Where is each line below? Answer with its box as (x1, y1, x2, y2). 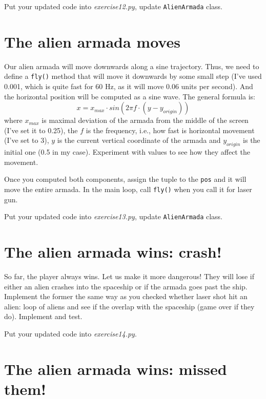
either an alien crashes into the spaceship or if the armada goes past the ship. (4, 281, 248, 291)
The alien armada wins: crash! (4, 241, 222, 262)
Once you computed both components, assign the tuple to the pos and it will (4, 174, 247, 184)
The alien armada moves (4, 31, 180, 52)
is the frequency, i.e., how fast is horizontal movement (86, 124, 255, 135)
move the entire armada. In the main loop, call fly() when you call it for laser (4, 184, 252, 195)
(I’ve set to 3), (4, 135, 49, 145)
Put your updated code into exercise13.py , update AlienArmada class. (4, 211, 222, 222)
